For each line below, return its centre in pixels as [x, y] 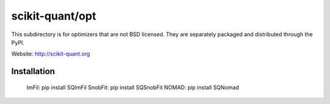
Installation [33, 71]
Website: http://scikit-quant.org [51, 54]
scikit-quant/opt [54, 16]
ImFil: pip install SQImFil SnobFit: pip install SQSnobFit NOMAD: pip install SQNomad [133, 87]
